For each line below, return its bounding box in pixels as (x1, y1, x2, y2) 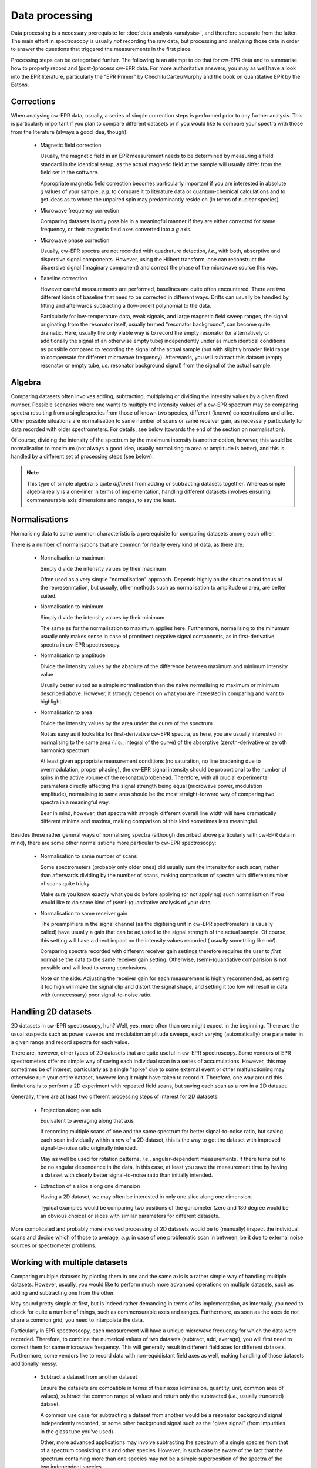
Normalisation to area (40, 709, 92, 716)
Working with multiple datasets (11, 1257, 129, 1267)
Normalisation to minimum (40, 603, 104, 610)
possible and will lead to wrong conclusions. (40, 964, 148, 971)
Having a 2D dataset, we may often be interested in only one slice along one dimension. (40, 1193, 252, 1200)
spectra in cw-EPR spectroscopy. (40, 641, 121, 648)
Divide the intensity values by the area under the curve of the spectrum (40, 719, 213, 726)
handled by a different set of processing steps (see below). (11, 453, 154, 460)
